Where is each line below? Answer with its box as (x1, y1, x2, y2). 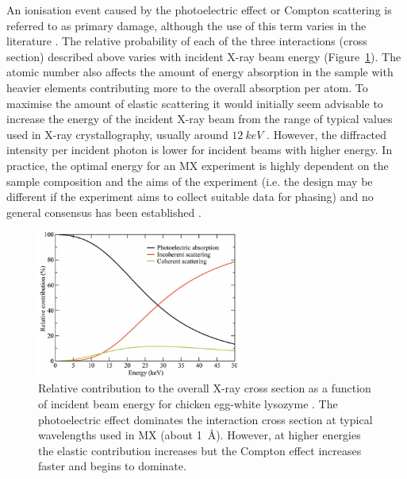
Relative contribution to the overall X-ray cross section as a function (38, 380, 371, 396)
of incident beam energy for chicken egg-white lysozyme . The (38, 396, 338, 412)
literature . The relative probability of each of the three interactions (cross (6, 33, 367, 49)
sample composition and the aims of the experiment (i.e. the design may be (6, 172, 373, 189)
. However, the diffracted (267, 126, 387, 142)
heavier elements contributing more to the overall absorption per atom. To (6, 79, 368, 95)
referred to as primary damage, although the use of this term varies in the (6, 17, 367, 33)
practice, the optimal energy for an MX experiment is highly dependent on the (6, 156, 389, 173)
